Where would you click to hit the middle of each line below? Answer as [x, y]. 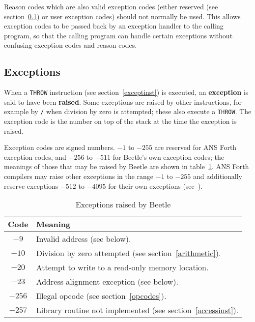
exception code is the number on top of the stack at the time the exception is [120, 121]
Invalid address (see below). [84, 239]
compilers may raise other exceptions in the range [79, 176]
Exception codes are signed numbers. [59, 147]
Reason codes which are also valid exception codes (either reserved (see [111, 6]
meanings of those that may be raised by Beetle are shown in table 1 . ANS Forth [127, 166]
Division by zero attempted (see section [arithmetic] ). [128, 253]
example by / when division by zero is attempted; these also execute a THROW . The [128, 111]
